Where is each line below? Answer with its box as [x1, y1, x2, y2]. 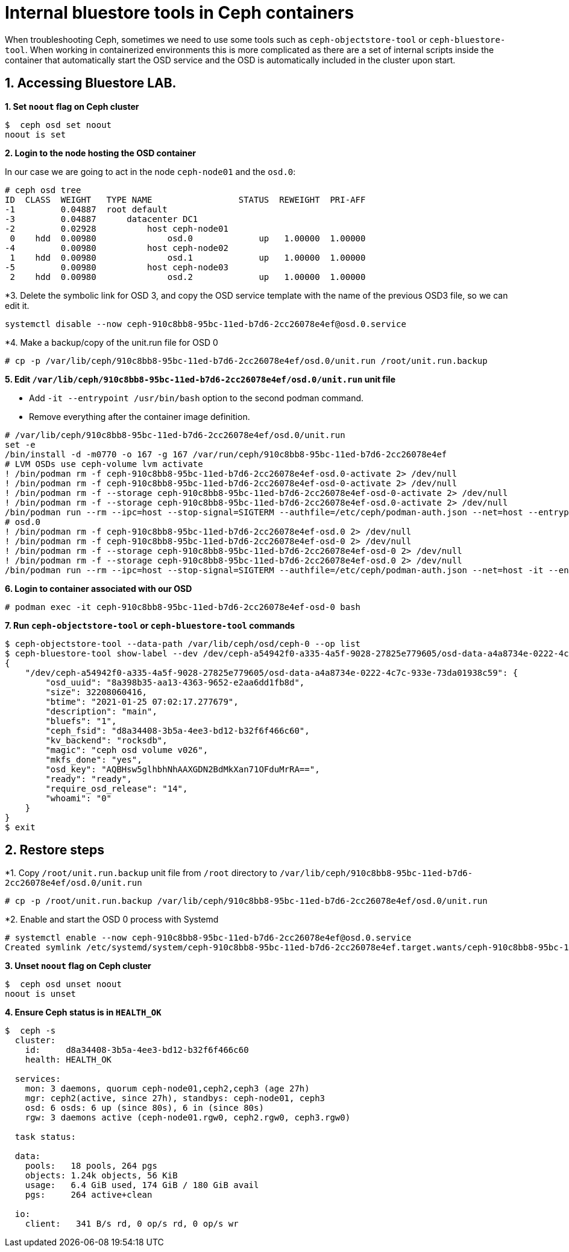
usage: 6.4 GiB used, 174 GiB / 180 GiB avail [25, 1180, 259, 1190]
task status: [14, 1132, 77, 1142]
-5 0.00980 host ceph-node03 [5, 262, 228, 272]
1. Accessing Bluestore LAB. [5, 75, 177, 91]
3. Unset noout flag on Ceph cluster [5, 961, 151, 971]
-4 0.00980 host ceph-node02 [5, 243, 228, 253]
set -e [5, 439, 36, 450]
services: [14, 1074, 61, 1084]
